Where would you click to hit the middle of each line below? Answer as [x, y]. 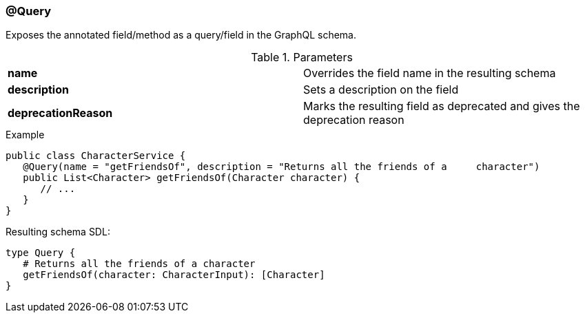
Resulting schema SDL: [58, 232]
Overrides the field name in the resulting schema [430, 73]
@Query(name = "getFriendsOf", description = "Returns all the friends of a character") [281, 167]
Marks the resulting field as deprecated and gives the [442, 106]
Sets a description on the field [381, 90]
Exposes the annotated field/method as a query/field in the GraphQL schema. [181, 35]
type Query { [41, 253]
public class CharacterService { [96, 156]
